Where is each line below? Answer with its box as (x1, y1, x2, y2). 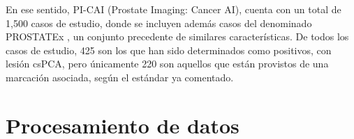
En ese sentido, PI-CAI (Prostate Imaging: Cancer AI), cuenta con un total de (6, 2, 341, 16)
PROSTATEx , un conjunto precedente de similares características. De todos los (6, 29, 349, 44)
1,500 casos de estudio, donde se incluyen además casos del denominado (6, 15, 312, 30)
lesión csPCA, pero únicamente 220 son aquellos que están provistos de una (6, 56, 329, 71)
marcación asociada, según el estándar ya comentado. (6, 69, 234, 84)
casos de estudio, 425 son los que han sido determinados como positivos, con (6, 42, 332, 57)
